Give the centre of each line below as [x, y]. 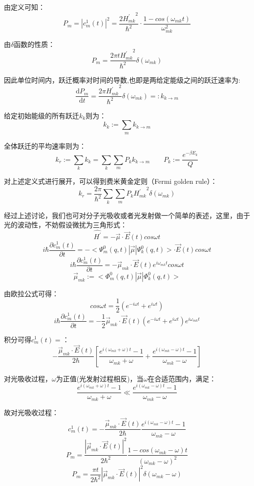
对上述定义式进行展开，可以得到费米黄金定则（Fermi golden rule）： [111, 181]
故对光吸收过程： [31, 412]
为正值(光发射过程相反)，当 [100, 378]
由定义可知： [24, 7]
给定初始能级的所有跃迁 [42, 115]
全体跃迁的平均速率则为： [45, 145]
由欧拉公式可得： [31, 293]
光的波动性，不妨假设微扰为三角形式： [65, 225]
